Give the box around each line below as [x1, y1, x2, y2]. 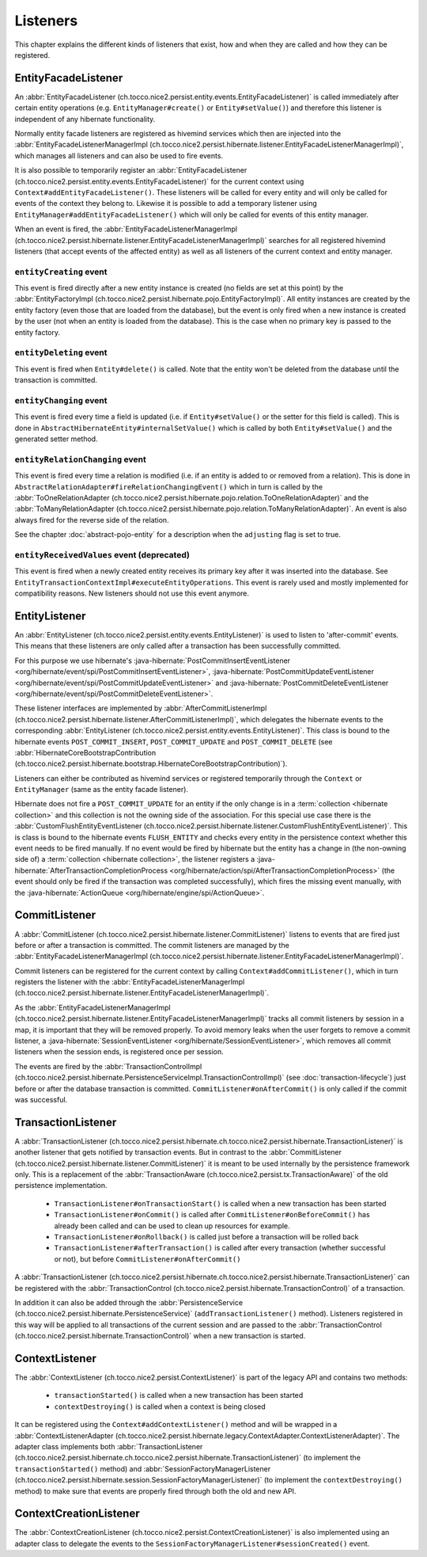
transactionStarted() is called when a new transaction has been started [54, 1391, 304, 1400]
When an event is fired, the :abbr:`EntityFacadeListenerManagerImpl [14, 224, 237, 234]
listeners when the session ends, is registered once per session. [14, 1047, 225, 1056]
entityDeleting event [14, 347, 108, 358]
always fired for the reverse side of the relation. [14, 515, 169, 524]
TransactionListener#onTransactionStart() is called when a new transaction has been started [54, 1198, 387, 1208]
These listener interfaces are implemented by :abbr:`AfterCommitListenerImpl [14, 703, 267, 713]
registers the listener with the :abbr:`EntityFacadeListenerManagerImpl [14, 977, 245, 987]
